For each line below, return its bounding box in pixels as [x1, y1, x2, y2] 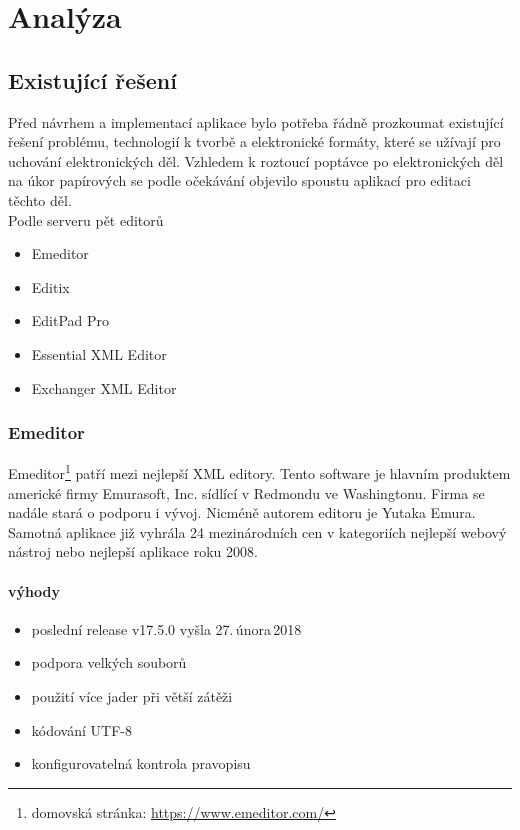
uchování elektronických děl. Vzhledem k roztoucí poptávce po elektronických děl [8, 150, 504, 171]
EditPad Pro [31, 310, 110, 331]
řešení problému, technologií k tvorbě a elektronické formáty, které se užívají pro [8, 131, 501, 152]
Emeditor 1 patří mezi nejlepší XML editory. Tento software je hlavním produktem [8, 460, 511, 483]
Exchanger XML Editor [31, 377, 177, 398]
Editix [31, 276, 70, 297]
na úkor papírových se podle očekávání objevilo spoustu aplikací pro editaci [8, 170, 471, 191]
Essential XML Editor [31, 343, 167, 364]
